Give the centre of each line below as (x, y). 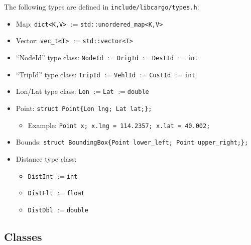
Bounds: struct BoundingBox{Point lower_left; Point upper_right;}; (132, 142)
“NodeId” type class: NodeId (59, 57)
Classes (23, 236)
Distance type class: (46, 158)
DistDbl (40, 210)
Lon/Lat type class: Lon (52, 91)
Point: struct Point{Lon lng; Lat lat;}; (84, 108)
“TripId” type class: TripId (58, 74)
